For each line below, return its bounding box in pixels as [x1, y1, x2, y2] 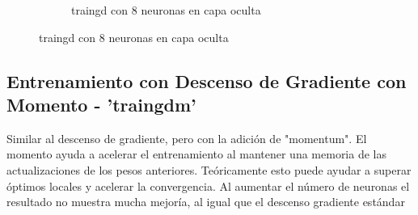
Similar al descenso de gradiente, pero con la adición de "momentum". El [6, 129, 367, 146]
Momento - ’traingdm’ [6, 91, 196, 116]
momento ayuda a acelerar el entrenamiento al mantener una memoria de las [6, 145, 386, 162]
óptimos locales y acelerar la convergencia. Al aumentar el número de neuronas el [6, 177, 410, 194]
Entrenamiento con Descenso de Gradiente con [6, 68, 407, 93]
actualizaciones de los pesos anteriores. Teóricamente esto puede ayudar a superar [6, 161, 412, 178]
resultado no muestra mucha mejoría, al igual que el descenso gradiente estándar [6, 193, 405, 210]
